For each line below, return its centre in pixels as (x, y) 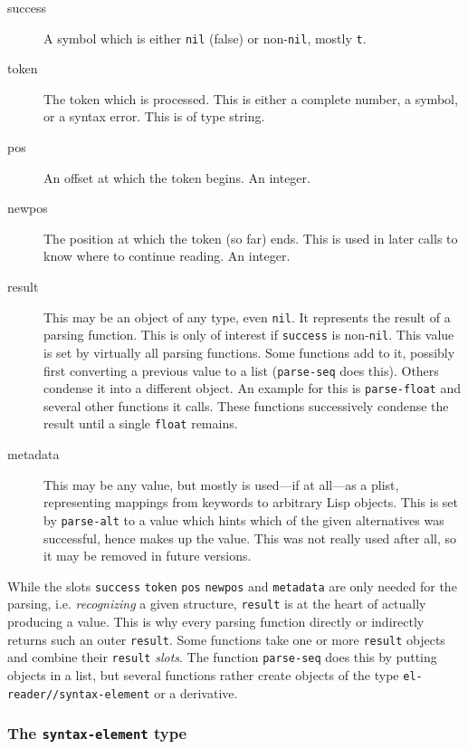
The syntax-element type (97, 733)
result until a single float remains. (141, 423)
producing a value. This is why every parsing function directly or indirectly (216, 621)
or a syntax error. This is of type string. (154, 116)
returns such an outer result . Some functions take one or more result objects (226, 639)
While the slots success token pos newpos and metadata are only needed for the (232, 586)
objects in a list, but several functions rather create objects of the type (203, 674)
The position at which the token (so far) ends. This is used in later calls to (251, 238)
